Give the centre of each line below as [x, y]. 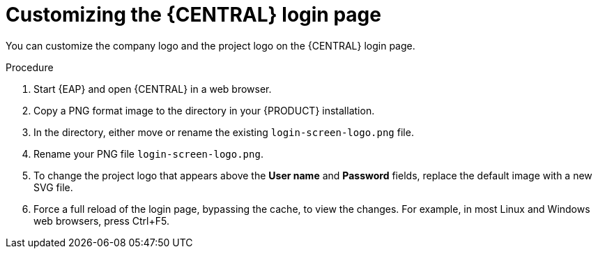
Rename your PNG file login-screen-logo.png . [148, 154]
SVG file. [53, 187]
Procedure [30, 67]
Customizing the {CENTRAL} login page [193, 15]
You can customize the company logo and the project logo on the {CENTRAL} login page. [210, 45]
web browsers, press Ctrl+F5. [101, 221]
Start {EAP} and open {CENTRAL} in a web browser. [153, 89]
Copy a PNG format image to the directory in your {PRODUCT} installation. [204, 110]
